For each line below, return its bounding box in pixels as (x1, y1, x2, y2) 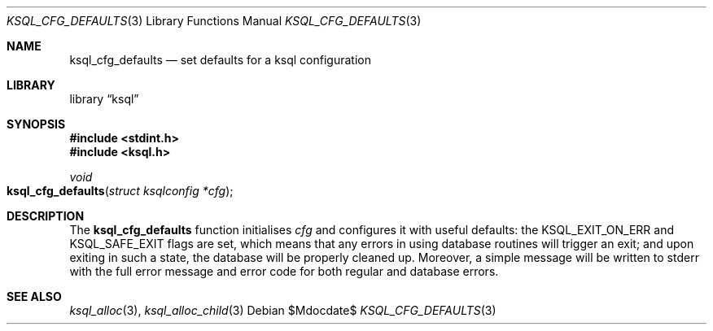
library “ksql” (69, 92, 139, 106)
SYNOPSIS (7, 117, 66, 131)
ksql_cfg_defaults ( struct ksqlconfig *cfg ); (7, 184, 234, 198)
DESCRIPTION (7, 209, 85, 223)
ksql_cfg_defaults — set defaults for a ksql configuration (69, 53, 371, 67)
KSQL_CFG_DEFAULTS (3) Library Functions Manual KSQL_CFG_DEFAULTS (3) (7, 14, 422, 28)
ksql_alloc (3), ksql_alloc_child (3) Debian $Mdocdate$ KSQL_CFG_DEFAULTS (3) (69, 303, 496, 317)
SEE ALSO (7, 290, 62, 303)
